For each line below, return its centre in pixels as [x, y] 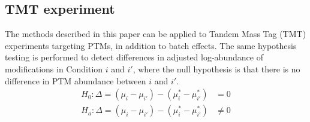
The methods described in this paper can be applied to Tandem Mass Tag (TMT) [156, 34]
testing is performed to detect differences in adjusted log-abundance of [134, 57]
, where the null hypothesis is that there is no [216, 68]
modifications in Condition [54, 68]
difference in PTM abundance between [76, 80]
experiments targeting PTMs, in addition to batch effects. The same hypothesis [151, 45]
